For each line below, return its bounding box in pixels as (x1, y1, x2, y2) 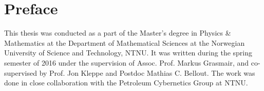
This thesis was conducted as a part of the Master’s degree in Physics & (4, 27, 231, 38)
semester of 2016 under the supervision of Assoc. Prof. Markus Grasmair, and (4, 57, 249, 68)
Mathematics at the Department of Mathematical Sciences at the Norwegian (4, 37, 245, 48)
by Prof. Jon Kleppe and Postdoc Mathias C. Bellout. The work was (39, 67, 255, 78)
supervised (4, 67, 37, 78)
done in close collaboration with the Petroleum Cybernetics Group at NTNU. (4, 77, 248, 88)
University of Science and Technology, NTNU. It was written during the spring (4, 47, 253, 58)
